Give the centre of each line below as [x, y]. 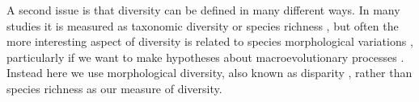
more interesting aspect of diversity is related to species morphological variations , [210, 41]
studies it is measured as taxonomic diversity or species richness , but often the [203, 25]
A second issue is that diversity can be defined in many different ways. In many [203, 10]
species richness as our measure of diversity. [114, 88]
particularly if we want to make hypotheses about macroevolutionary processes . [205, 57]
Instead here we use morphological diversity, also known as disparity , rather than [209, 73]
